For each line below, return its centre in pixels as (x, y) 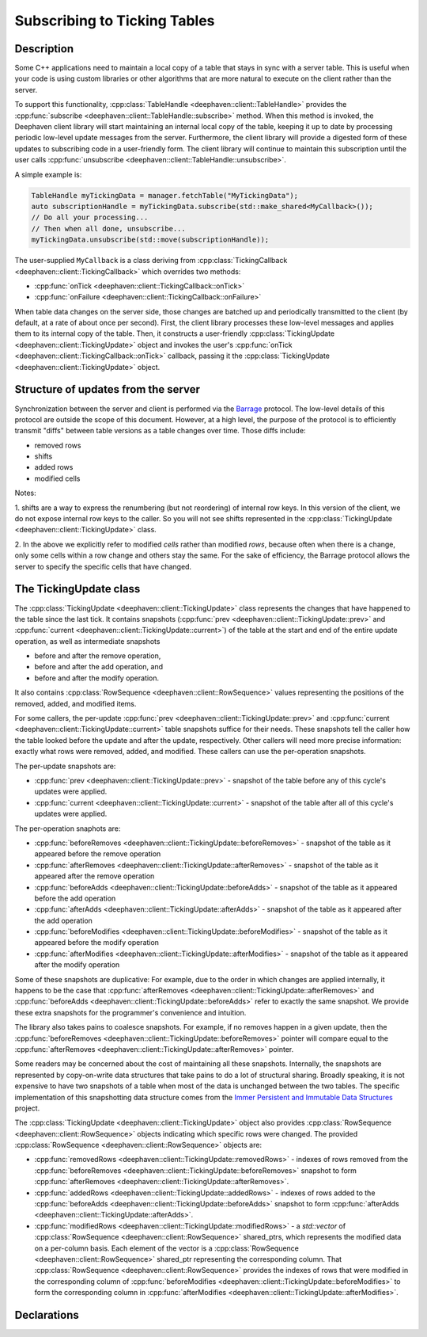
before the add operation (75, 898)
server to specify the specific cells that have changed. (103, 566)
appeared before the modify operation (97, 943)
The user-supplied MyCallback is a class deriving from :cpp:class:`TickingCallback (151, 261)
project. (27, 1108)
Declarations (47, 1315)
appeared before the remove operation (98, 854)
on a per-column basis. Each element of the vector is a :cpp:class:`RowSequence (167, 1248)
